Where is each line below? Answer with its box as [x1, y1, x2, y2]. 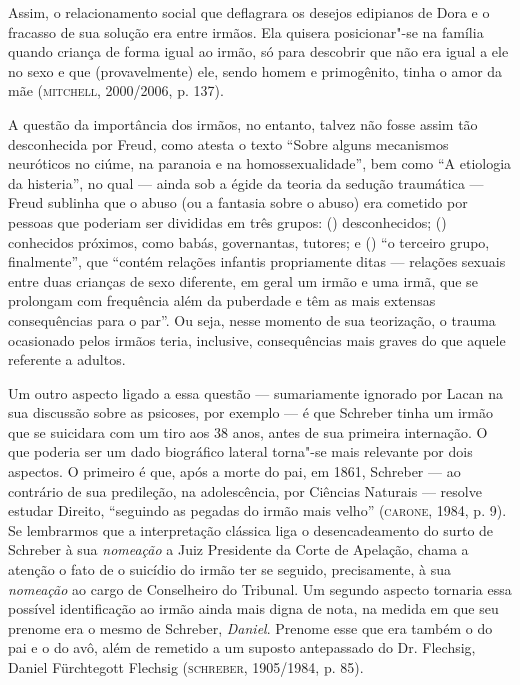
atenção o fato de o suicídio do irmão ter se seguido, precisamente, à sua [8, 559, 452, 580]
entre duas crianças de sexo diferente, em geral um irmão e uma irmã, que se [8, 270, 478, 291]
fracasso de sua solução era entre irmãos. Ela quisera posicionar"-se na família [8, 21, 484, 42]
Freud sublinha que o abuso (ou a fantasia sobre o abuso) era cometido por [8, 192, 468, 213]
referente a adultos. [8, 349, 126, 370]
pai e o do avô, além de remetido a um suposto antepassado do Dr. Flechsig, [8, 637, 476, 658]
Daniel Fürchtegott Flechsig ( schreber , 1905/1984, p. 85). [8, 657, 364, 677]
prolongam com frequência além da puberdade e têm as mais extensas [8, 290, 436, 311]
